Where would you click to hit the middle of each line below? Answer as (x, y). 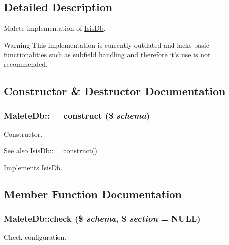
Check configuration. (35, 237)
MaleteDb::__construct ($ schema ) (77, 115)
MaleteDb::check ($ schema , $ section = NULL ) (102, 218)
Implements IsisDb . (33, 167)
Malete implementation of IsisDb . (55, 28)
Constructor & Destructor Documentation (115, 91)
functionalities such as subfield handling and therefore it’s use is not (107, 54)
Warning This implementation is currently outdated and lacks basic (107, 44)
